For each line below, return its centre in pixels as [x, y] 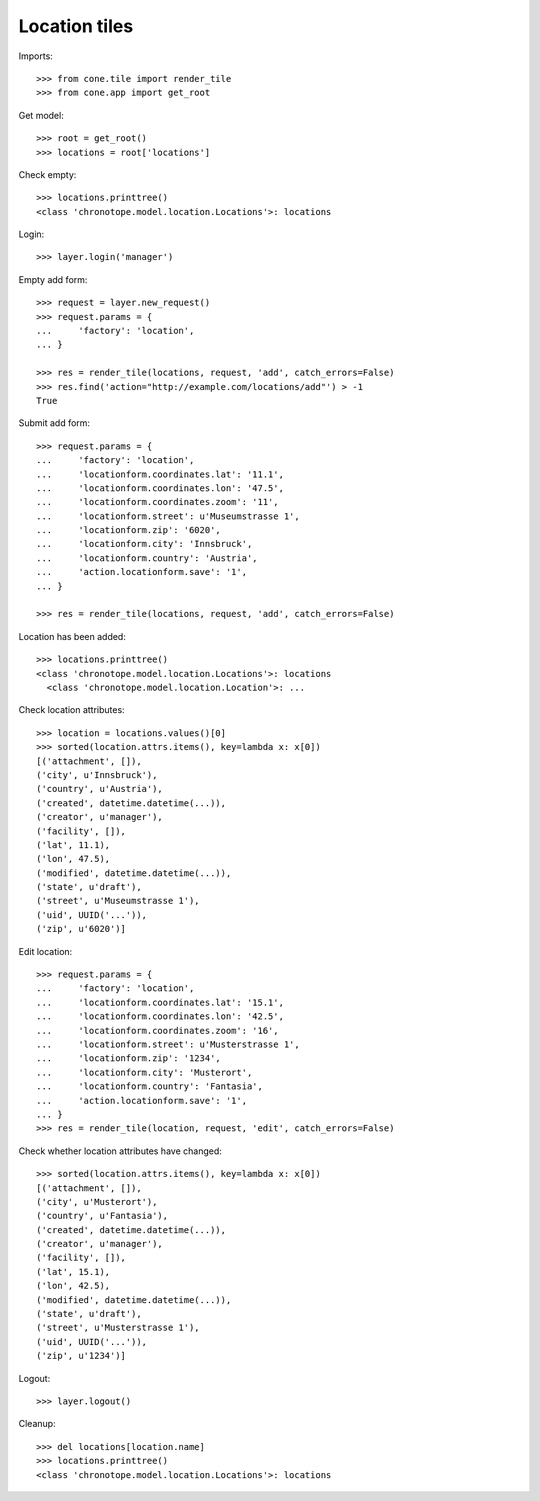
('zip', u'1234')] [81, 1356]
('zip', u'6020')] [81, 929]
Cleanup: [37, 1424]
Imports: [36, 56]
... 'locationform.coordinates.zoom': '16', [157, 1030]
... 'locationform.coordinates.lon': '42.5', [160, 1016]
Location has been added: [72, 636]
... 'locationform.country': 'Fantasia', [150, 1086]
